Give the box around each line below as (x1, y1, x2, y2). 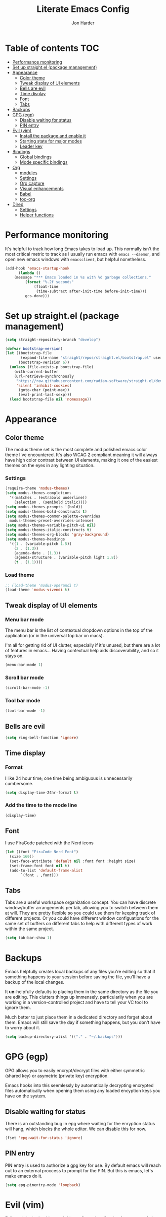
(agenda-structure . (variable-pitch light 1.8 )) (14, 555, 119, 560)
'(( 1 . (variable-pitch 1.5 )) (9, 541, 72, 546)
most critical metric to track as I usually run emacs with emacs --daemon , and (5, 251, 160, 257)
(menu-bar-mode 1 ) (5, 662, 43, 667)
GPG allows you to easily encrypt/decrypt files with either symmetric (5, 1068, 145, 1074)
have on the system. (5, 1093, 46, 1099)
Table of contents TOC (5, 42, 100, 54)
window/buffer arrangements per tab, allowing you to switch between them (5, 905, 159, 911)
